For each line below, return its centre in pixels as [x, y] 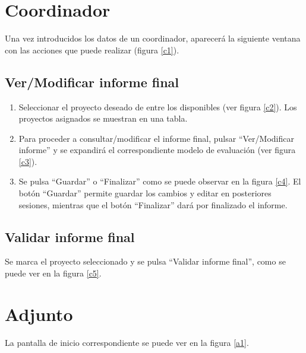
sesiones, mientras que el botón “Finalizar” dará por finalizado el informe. [153, 204]
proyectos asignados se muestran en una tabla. [103, 118]
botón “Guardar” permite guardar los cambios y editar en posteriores [145, 193]
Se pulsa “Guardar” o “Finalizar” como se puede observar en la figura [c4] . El [160, 181]
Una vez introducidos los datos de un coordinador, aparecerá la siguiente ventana [153, 38]
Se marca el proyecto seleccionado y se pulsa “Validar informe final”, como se [145, 261]
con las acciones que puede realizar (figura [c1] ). [92, 50]
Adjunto [39, 314]
